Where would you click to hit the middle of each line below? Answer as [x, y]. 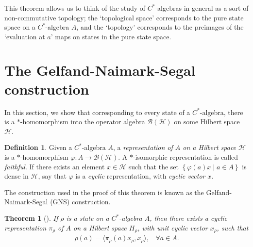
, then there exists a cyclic [189, 218]
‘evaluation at [25, 36]
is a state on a [88, 218]
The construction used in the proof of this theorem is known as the [104, 192]
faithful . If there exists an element [55, 166]
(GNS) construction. [80, 202]
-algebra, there [221, 112]
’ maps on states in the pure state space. [111, 36]
